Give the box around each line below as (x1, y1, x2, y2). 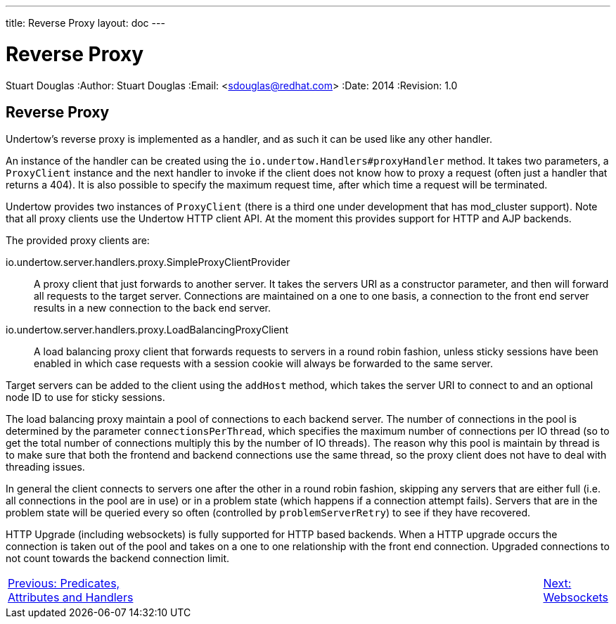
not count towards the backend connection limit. (6, 552, 230, 565)
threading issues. (6, 461, 85, 473)
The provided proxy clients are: (6, 234, 150, 247)
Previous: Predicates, (8, 576, 120, 591)
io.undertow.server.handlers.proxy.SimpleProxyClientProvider (6, 256, 290, 269)
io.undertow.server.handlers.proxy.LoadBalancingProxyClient (6, 324, 288, 336)
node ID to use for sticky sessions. (6, 391, 165, 404)
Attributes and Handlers (8, 590, 134, 605)
